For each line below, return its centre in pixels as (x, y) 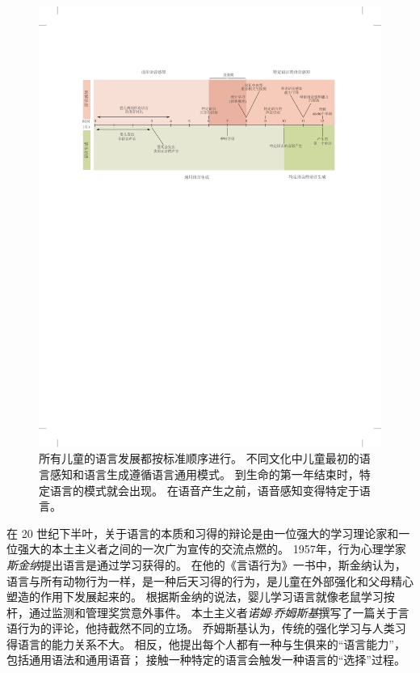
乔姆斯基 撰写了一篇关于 (336, 612)
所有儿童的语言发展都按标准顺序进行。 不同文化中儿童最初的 (199, 458)
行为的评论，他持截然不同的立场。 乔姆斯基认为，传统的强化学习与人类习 (212, 628)
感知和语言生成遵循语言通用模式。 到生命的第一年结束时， (204, 474)
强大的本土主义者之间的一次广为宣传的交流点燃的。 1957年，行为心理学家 (212, 549)
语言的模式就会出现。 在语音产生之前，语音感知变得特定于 (204, 490)
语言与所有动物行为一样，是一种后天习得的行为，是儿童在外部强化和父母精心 (210, 580)
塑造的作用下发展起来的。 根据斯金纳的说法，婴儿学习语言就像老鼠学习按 (201, 597)
